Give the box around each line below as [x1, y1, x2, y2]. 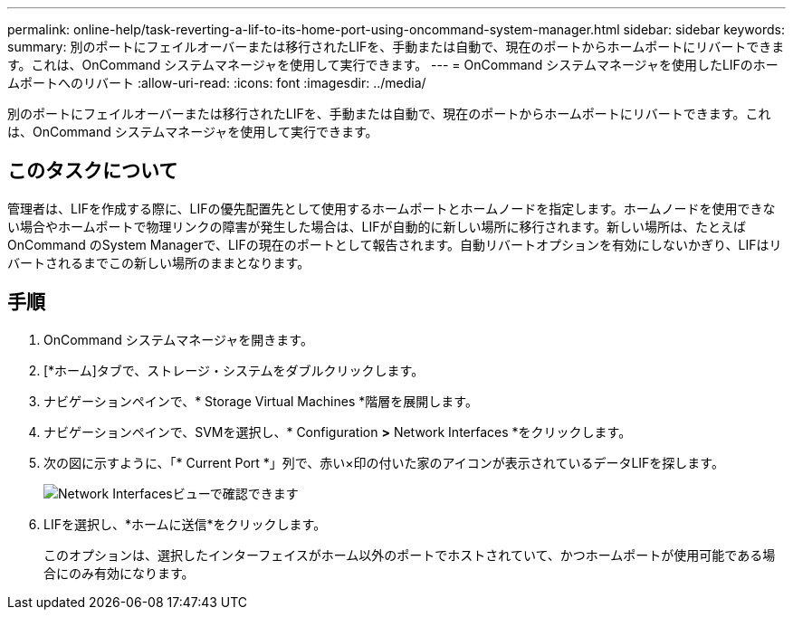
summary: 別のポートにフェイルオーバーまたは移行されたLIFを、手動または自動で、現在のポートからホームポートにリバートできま [7, 39, 785, 54]
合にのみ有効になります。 [43, 565, 195, 581]
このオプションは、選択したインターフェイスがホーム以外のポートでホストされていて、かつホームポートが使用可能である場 [43, 546, 776, 563]
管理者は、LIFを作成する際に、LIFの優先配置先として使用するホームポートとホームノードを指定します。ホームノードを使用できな [7, 200, 776, 216]
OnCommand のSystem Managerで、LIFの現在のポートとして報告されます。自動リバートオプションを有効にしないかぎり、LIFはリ [7, 236, 782, 252]
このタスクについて [7, 159, 178, 183]
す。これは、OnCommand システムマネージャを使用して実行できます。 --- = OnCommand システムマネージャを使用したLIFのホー [7, 57, 779, 72]
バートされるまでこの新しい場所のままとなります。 [7, 254, 311, 271]
